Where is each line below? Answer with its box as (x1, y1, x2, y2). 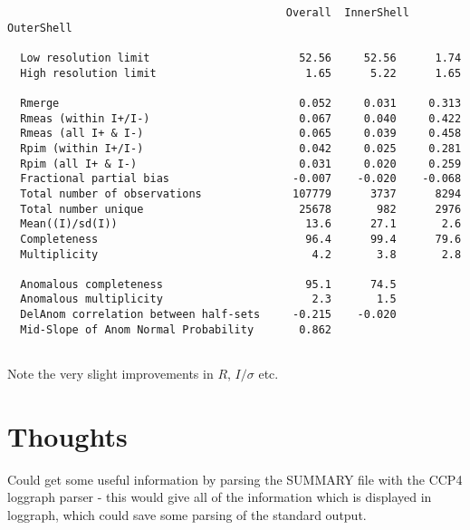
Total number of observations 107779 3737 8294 (20, 187, 462, 200)
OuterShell (7, 21, 72, 34)
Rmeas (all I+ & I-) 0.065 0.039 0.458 (20, 127, 462, 140)
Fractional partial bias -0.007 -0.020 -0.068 (20, 172, 462, 186)
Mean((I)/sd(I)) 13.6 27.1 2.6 (20, 217, 462, 231)
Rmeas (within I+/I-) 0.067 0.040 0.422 (20, 111, 462, 125)
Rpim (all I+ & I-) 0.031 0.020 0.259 (20, 157, 462, 170)
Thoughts (7, 417, 128, 454)
